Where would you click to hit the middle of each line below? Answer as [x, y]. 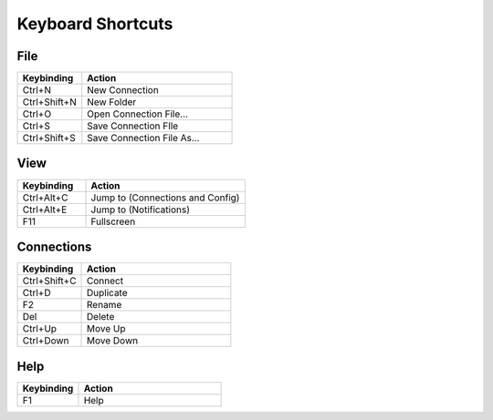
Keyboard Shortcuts [95, 24]
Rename [105, 305]
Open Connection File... [138, 114]
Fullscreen [113, 221]
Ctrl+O [37, 114]
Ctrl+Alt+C [45, 198]
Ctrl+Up [40, 329]
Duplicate [107, 293]
